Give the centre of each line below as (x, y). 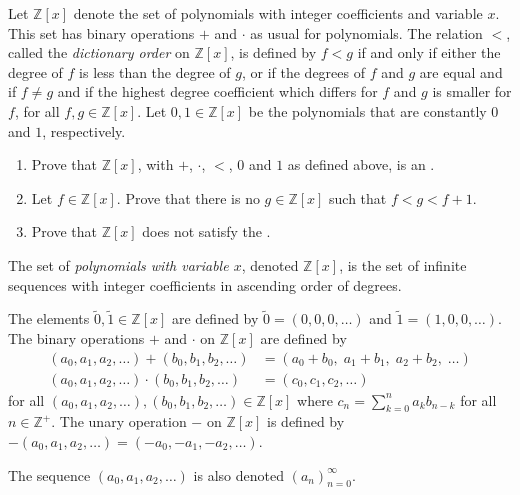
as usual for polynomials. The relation (366, 32)
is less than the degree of (155, 71)
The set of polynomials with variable (118, 264)
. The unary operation (119, 421)
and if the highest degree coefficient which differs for (217, 91)
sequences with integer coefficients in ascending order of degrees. (205, 284)
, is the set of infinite (403, 264)
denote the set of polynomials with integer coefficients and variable (278, 13)
